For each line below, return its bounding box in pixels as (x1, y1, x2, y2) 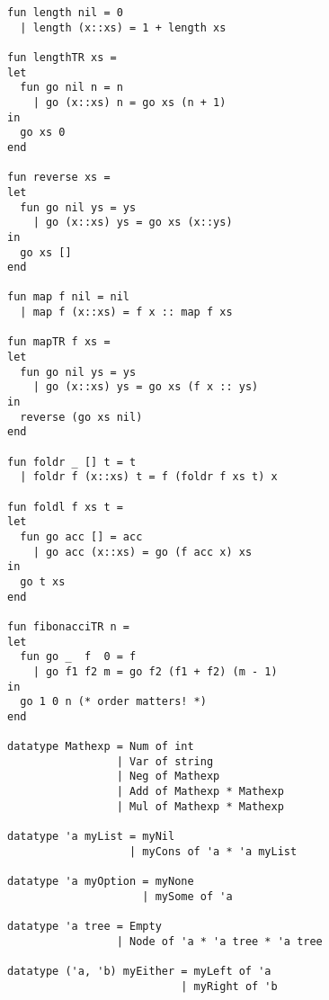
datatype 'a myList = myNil (7, 830, 175, 844)
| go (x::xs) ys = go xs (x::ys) (32, 216, 233, 229)
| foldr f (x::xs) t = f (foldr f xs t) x (20, 470, 278, 484)
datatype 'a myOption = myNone (7, 875, 194, 888)
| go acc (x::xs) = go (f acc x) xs (32, 545, 253, 558)
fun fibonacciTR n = (7, 620, 130, 633)
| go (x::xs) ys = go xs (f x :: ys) (32, 380, 259, 394)
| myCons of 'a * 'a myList (129, 844, 298, 858)
